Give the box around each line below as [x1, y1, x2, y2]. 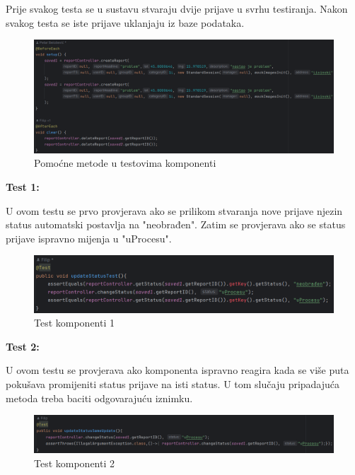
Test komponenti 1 [34, 315, 115, 330]
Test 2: [6, 339, 40, 353]
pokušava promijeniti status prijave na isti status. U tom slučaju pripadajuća [6, 376, 340, 391]
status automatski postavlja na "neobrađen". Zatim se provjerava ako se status [6, 217, 346, 232]
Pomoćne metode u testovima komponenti [34, 156, 216, 170]
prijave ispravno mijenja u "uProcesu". [6, 230, 172, 245]
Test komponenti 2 [34, 455, 115, 470]
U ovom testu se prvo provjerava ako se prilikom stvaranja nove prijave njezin [6, 203, 343, 218]
